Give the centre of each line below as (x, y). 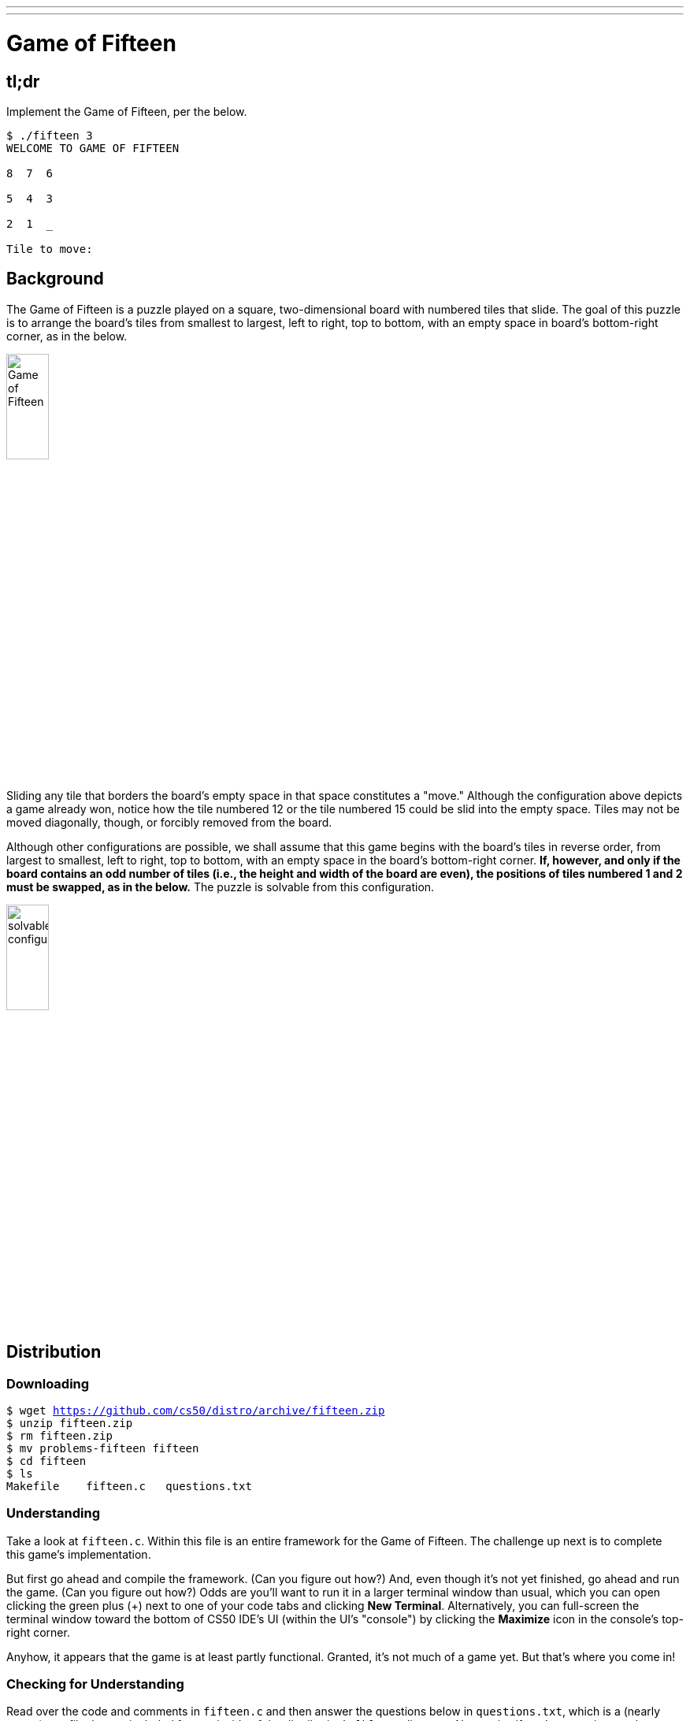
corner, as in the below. (67, 336)
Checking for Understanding (95, 1684)
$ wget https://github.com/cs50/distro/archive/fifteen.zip (196, 1410)
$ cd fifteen (46, 1461)
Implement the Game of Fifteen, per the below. (127, 111)
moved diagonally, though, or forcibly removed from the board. (169, 822)
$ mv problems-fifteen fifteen (103, 1448)
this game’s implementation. (79, 1554)
